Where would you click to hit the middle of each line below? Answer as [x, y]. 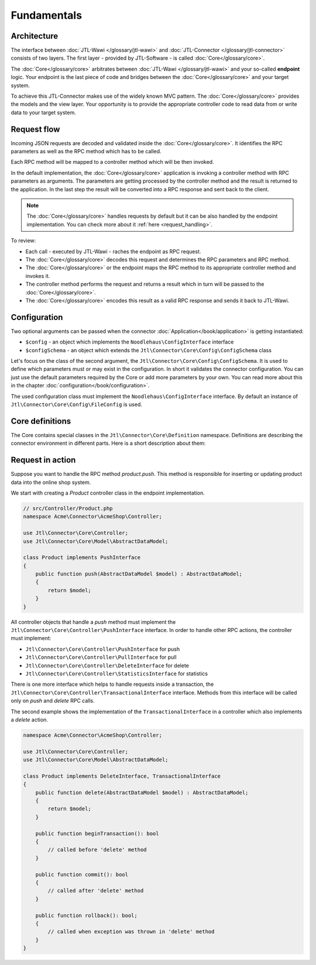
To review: [23, 241]
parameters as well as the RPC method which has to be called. [86, 152]
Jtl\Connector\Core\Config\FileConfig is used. [77, 404]
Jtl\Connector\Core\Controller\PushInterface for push [103, 649]
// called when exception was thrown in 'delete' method [131, 932]
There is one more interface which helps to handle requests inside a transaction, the [112, 684]
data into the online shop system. [51, 482]
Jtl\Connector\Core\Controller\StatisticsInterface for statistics [116, 674]
